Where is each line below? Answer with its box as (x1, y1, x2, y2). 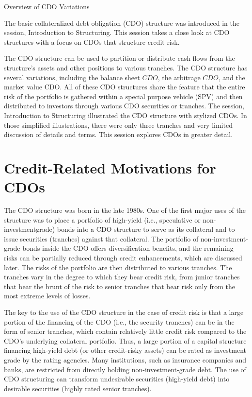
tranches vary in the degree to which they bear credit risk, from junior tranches (4, 272, 240, 282)
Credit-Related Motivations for (4, 157, 216, 177)
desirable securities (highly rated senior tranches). (4, 383, 152, 393)
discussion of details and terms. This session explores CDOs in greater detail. (4, 129, 233, 139)
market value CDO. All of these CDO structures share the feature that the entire (4, 82, 245, 92)
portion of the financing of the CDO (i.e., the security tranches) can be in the (4, 316, 235, 327)
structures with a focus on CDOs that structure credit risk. (4, 36, 180, 47)
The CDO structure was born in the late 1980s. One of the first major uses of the (4, 205, 246, 215)
